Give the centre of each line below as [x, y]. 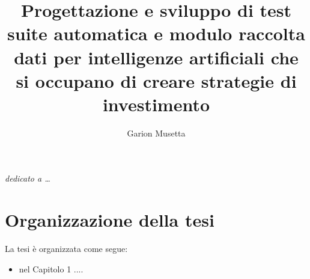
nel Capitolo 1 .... [51, 268]
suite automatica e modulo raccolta [156, 33]
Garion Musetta [156, 133]
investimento [156, 104]
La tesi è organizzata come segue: [66, 249]
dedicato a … [28, 178]
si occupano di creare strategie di [156, 80]
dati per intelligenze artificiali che [156, 57]
